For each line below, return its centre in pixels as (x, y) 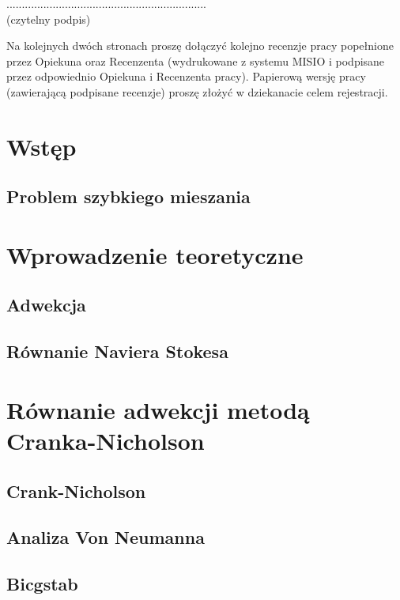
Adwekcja (46, 305)
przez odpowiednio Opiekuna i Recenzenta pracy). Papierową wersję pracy (186, 76)
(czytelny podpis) (49, 19)
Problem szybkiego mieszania (128, 196)
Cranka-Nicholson (106, 441)
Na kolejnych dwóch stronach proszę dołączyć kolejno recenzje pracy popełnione (200, 45)
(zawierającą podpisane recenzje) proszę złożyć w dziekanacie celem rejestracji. (197, 91)
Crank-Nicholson (76, 491)
